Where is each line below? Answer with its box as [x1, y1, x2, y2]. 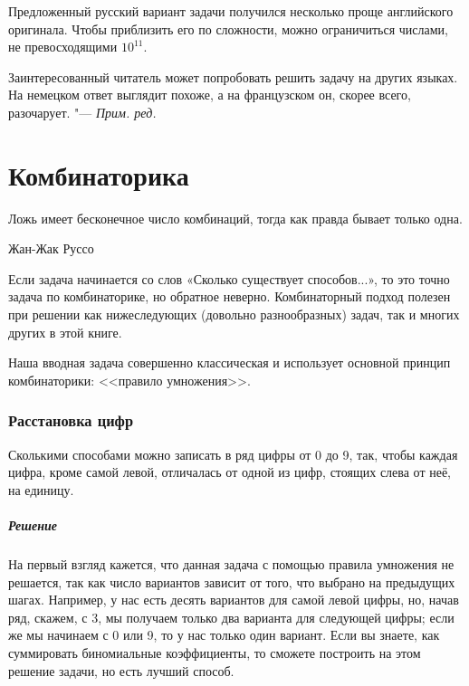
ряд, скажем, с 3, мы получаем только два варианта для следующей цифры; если [8, 607, 455, 626]
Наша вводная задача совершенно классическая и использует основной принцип [8, 353, 451, 372]
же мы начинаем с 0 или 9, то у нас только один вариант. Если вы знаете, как [8, 625, 440, 644]
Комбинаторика [8, 156, 189, 193]
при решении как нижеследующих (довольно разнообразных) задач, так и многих [8, 305, 460, 324]
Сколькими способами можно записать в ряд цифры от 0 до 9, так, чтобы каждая [8, 444, 458, 463]
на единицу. [8, 480, 74, 499]
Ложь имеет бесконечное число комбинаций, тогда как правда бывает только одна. [8, 208, 463, 227]
